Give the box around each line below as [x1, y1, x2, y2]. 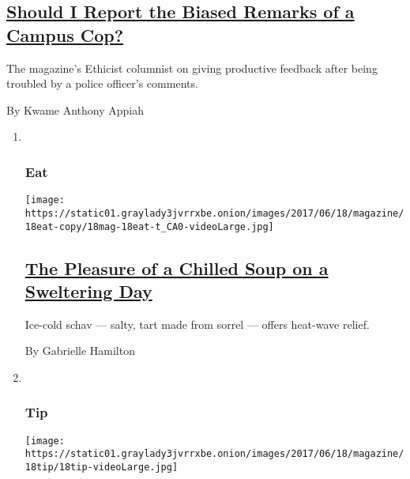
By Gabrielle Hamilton [24, 342, 135, 359]
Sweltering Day [24, 278, 152, 303]
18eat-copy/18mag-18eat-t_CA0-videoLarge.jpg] [24, 221, 274, 232]
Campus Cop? [6, 22, 124, 47]
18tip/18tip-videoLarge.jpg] [24, 462, 179, 473]
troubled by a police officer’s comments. [6, 75, 198, 92]
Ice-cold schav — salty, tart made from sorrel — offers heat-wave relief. [24, 315, 370, 332]
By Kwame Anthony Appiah [6, 101, 145, 118]
